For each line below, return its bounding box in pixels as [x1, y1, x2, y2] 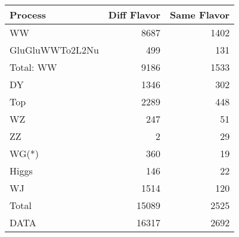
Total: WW [10, 60, 57, 74]
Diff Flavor [108, 8, 161, 21]
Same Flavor [170, 8, 230, 21]
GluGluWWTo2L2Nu [10, 43, 99, 57]
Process [10, 8, 46, 21]
